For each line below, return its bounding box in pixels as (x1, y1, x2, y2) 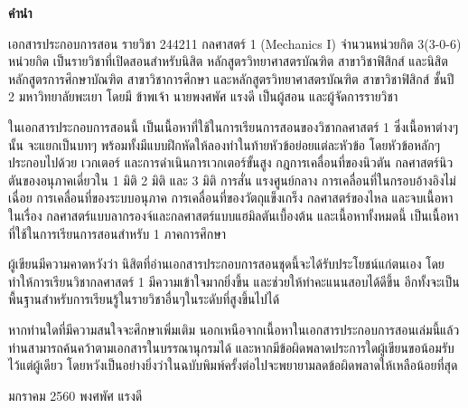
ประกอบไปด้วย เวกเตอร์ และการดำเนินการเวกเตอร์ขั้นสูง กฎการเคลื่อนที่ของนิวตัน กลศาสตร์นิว (8, 153, 454, 172)
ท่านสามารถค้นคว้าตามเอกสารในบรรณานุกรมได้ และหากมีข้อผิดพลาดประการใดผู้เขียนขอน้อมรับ (8, 337, 454, 356)
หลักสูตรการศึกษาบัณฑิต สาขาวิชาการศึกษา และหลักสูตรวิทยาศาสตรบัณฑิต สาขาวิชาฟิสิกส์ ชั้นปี (8, 69, 454, 88)
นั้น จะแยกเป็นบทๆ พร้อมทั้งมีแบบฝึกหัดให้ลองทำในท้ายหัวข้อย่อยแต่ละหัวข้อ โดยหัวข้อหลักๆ (8, 135, 440, 154)
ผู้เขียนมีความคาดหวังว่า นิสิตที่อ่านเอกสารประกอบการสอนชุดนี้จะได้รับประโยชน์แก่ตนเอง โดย (8, 254, 445, 273)
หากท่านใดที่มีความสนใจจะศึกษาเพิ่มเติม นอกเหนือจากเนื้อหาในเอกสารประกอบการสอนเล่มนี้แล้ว (8, 319, 460, 338)
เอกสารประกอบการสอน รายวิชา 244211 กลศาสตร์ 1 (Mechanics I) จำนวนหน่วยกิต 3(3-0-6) (8, 33, 462, 52)
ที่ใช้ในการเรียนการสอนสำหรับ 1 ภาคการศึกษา (8, 223, 227, 242)
